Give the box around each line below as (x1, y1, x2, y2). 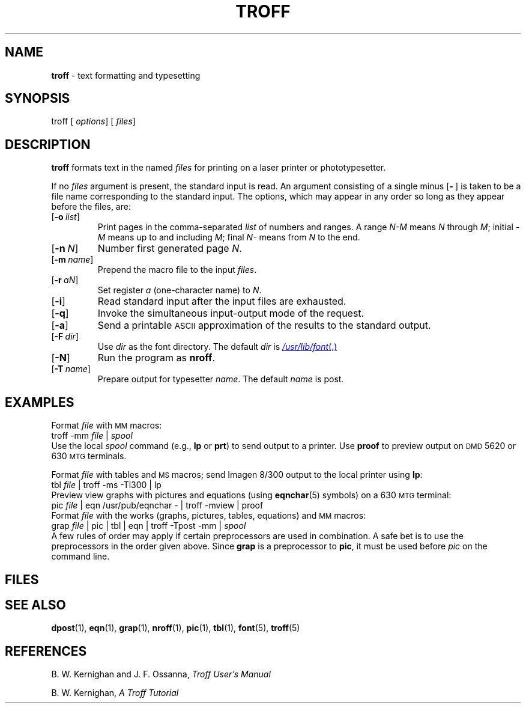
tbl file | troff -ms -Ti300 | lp (51, 480, 162, 490)
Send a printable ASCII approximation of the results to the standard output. (97, 319, 431, 332)
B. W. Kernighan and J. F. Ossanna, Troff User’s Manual (51, 669, 271, 680)
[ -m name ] (51, 254, 94, 265)
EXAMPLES (5, 394, 74, 410)
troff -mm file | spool (51, 430, 133, 441)
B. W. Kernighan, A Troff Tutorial (51, 688, 179, 698)
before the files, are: (51, 201, 131, 212)
